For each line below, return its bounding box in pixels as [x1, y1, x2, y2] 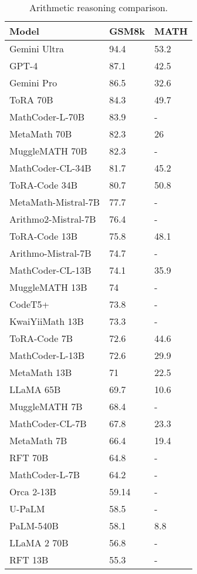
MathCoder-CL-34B [9, 161, 91, 174]
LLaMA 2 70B [9, 536, 69, 549]
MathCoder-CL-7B [9, 417, 87, 430]
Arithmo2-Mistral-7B [9, 212, 96, 226]
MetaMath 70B [9, 127, 72, 140]
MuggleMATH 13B [9, 280, 87, 294]
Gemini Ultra [9, 42, 64, 55]
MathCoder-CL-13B [9, 263, 91, 277]
